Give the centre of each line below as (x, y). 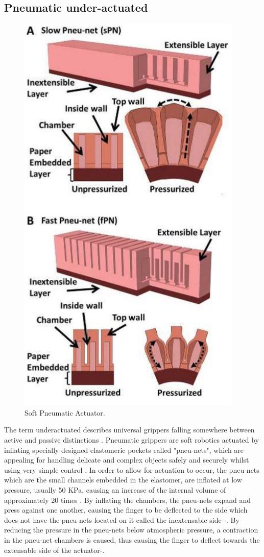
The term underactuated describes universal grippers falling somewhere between (129, 430)
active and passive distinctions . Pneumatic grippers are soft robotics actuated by (132, 439)
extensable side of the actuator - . (54, 550)
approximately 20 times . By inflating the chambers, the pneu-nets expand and (128, 500)
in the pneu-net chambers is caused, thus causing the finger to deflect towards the (132, 539)
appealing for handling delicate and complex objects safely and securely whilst (127, 460)
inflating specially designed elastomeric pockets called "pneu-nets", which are (124, 450)
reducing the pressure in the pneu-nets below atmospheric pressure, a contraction (131, 530)
